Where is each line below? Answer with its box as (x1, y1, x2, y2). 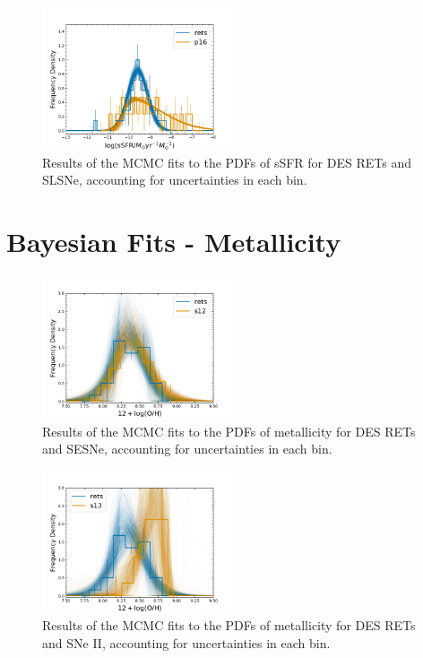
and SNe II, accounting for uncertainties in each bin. (42, 633, 331, 652)
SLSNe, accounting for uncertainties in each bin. (42, 170, 307, 189)
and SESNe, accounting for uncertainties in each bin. (42, 439, 332, 458)
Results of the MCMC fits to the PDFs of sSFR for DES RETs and (42, 152, 411, 171)
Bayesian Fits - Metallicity (6, 222, 341, 259)
